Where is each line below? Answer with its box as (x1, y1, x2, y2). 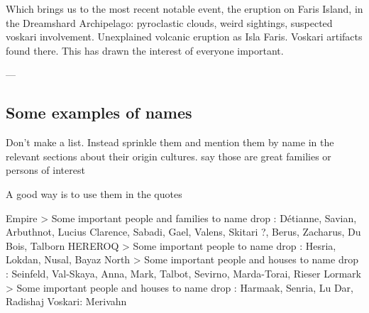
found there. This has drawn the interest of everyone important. (6, 43, 284, 57)
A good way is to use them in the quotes (6, 186, 182, 201)
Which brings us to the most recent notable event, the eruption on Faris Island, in (6, 1, 363, 16)
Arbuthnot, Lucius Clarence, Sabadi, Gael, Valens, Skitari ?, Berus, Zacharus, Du (6, 224, 361, 239)
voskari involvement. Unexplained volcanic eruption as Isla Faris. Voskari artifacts (6, 29, 363, 44)
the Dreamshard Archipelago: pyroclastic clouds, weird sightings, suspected (6, 15, 333, 30)
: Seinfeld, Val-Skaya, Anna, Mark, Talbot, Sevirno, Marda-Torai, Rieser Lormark (6, 265, 361, 280)
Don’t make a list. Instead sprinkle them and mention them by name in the (6, 135, 334, 150)
